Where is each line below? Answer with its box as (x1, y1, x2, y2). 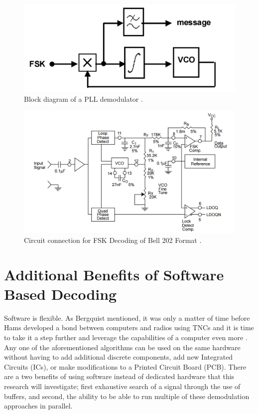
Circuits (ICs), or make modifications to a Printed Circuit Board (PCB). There (4, 361, 247, 372)
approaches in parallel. (4, 401, 73, 411)
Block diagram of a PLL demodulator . (24, 93, 143, 104)
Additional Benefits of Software (4, 264, 224, 284)
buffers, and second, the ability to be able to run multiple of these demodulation (4, 391, 250, 401)
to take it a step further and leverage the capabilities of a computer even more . (4, 332, 248, 342)
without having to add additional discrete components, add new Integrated (4, 352, 233, 362)
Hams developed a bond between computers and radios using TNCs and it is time (4, 322, 254, 333)
